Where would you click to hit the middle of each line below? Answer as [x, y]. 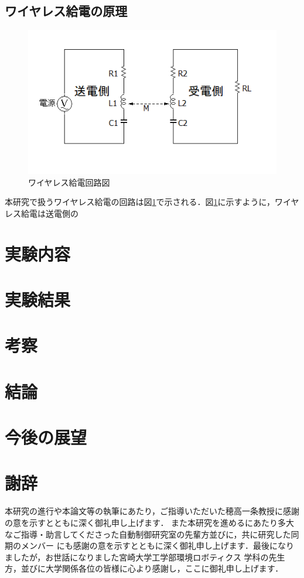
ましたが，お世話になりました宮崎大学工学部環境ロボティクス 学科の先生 [145, 557]
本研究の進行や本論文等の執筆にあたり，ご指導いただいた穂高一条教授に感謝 [152, 511]
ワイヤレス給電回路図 [69, 182]
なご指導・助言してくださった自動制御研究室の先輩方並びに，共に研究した [148, 534]
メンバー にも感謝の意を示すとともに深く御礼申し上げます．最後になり [158, 545]
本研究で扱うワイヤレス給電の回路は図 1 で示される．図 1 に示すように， [140, 202]
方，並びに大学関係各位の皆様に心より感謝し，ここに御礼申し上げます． [144, 568]
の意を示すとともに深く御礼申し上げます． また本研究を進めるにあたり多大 [150, 522]
